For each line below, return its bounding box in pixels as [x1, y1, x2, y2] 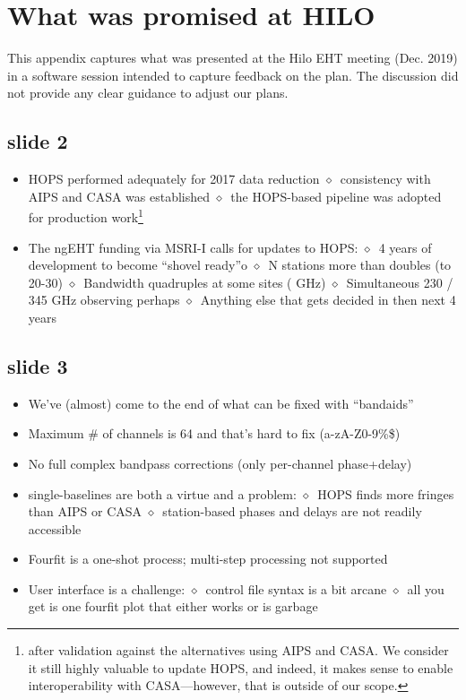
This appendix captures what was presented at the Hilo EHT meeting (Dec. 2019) [7, 48, 458, 67]
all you [407, 579, 444, 598]
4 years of [378, 238, 432, 256]
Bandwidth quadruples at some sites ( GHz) [83, 272, 326, 291]
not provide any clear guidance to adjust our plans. [7, 83, 289, 102]
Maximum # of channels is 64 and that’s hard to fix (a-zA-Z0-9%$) [28, 424, 401, 443]
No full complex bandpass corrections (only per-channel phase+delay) [28, 454, 412, 472]
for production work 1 [28, 205, 143, 226]
